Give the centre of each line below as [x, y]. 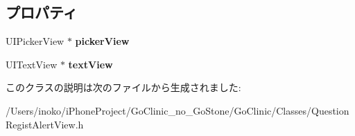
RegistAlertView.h [45, 124]
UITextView [32, 64]
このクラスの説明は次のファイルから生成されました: [123, 87]
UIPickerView [35, 41]
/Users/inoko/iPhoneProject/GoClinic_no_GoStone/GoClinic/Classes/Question [177, 110]
